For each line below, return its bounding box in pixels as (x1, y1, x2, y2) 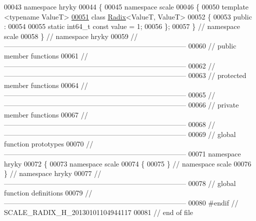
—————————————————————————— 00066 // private (4, 99, 239, 109)
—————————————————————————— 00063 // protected (4, 70, 246, 80)
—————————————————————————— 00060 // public (4, 40, 236, 51)
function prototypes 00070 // (4, 138, 93, 149)
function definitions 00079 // (4, 187, 92, 198)
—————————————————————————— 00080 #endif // (4, 197, 238, 207)
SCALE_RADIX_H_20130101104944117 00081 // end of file (4, 207, 193, 217)
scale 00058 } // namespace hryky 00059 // (4, 30, 138, 41)
